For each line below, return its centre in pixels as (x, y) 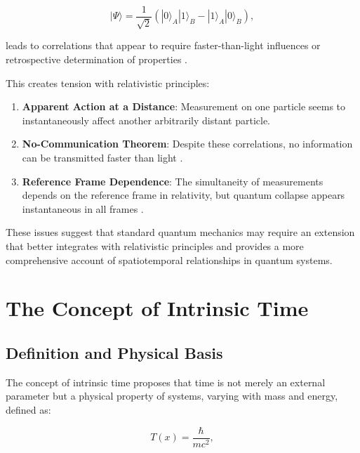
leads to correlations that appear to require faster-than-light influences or (163, 45)
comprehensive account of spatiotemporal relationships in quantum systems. (169, 260)
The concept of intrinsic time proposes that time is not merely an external (166, 382)
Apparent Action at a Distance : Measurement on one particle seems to (184, 106)
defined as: (28, 409)
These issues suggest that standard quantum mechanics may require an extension (180, 232)
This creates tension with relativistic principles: (108, 83)
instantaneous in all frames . (83, 208)
